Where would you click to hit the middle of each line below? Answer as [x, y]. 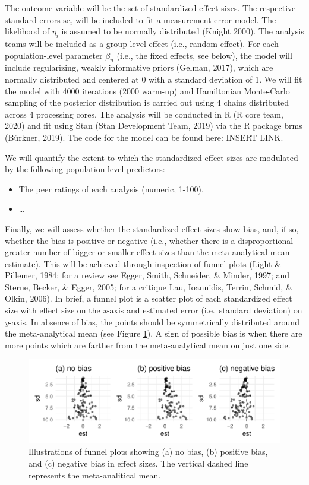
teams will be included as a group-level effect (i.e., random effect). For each [142, 43]
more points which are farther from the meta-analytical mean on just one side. [148, 345]
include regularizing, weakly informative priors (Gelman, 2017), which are [139, 67]
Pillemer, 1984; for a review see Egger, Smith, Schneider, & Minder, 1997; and [147, 275]
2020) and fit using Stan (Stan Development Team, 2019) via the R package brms [154, 126]
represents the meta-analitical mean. [95, 475]
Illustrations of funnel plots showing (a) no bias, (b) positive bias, [148, 451]
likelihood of [27, 31]
